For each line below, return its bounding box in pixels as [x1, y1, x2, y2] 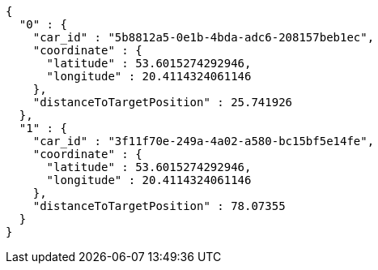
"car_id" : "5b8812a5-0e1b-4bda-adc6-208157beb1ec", [32, 31, 375, 44]
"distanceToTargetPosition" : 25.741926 [32, 96, 293, 109]
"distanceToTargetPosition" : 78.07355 [32, 199, 286, 212]
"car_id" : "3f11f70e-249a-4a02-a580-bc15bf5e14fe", [32, 135, 375, 148]
